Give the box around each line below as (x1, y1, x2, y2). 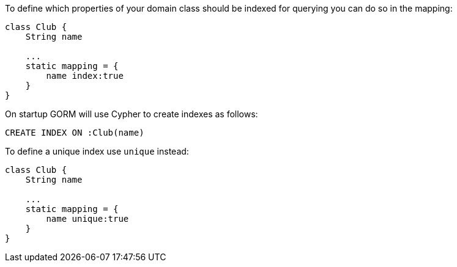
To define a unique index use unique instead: (5, 146, 189, 156)
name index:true (46, 71, 124, 81)
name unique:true (46, 214, 129, 224)
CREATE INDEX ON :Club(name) (5, 128, 144, 137)
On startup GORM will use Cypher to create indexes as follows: (5, 109, 258, 119)
